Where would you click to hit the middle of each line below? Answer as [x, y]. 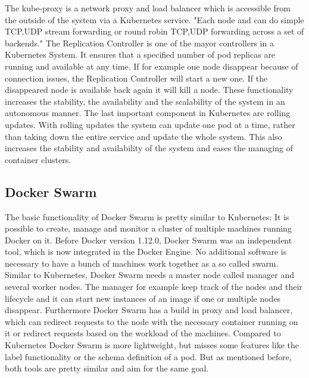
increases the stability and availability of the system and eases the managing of [149, 148]
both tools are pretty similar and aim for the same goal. [107, 368]
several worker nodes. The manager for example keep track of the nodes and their [154, 287]
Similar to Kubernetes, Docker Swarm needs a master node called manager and [149, 275]
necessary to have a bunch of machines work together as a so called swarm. [142, 263]
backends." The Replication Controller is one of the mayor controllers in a [139, 43]
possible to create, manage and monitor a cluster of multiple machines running [148, 228]
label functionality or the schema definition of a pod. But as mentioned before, [148, 356]
